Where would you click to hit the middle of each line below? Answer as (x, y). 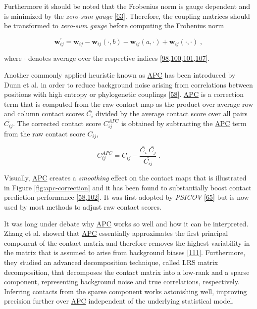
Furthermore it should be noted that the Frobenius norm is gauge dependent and (127, 6)
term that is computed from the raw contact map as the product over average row (129, 104)
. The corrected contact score (57, 123)
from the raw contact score (45, 133)
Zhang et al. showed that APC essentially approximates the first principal (116, 233)
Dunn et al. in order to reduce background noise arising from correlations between (128, 84)
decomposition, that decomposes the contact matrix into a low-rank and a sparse (127, 272)
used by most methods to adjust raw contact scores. (83, 207)
